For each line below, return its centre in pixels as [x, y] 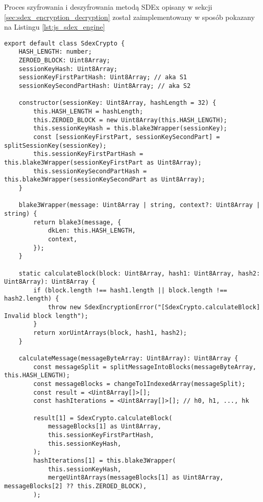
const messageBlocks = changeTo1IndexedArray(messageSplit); [139, 384]
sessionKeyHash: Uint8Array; [68, 69]
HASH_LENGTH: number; [55, 52]
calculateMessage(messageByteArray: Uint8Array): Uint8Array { [128, 359]
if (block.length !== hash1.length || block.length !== [130, 290]
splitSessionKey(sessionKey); [55, 145]
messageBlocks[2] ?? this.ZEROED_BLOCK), [76, 486]
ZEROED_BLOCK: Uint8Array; [64, 61]
